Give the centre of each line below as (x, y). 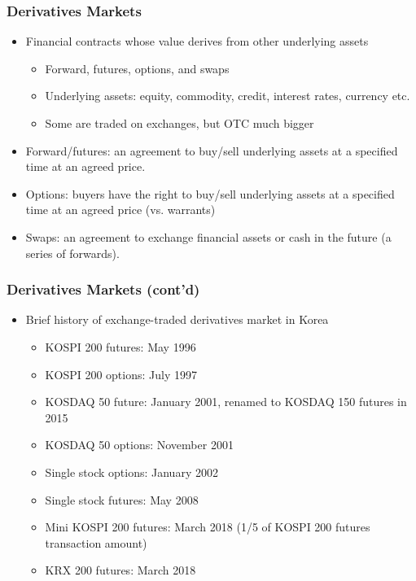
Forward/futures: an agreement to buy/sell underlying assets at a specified (212, 150)
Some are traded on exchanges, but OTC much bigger (180, 123)
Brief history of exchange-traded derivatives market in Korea (177, 319)
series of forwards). (72, 253)
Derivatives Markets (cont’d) (103, 289)
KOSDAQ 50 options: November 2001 (139, 445)
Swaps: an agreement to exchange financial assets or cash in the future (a (208, 236)
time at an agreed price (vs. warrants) (120, 210)
